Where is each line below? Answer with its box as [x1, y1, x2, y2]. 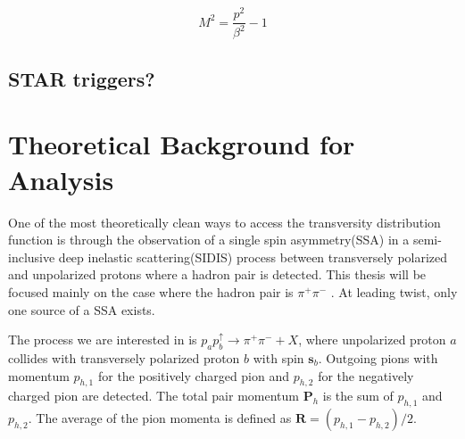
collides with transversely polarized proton [8, 348, 240, 367]
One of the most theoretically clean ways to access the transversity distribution [8, 212, 441, 231]
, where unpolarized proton [298, 330, 446, 349]
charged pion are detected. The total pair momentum [8, 386, 299, 405]
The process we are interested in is [8, 330, 197, 349]
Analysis [8, 161, 114, 197]
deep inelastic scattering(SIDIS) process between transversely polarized [58, 247, 448, 266]
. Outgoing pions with [318, 348, 438, 367]
